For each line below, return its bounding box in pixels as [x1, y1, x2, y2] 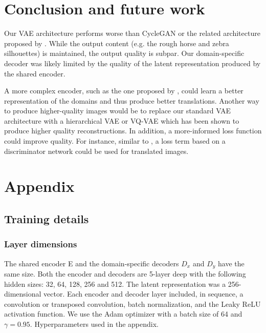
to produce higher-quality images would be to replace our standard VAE [4, 105, 231, 116]
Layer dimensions [4, 238, 77, 250]
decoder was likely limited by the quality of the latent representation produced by [4, 57, 261, 68]
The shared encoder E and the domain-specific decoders [4, 258, 179, 268]
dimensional [4, 288, 41, 299]
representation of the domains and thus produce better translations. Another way [4, 95, 259, 106]
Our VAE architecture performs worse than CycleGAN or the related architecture [4, 28, 260, 38]
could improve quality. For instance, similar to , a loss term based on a [4, 135, 226, 146]
